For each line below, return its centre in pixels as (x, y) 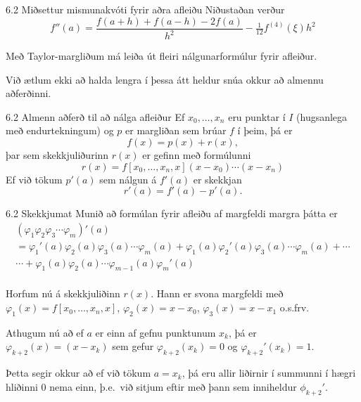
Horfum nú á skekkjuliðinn (63, 293)
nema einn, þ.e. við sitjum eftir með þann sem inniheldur (173, 386)
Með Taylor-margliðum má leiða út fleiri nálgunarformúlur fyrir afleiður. (161, 56)
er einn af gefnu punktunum (156, 332)
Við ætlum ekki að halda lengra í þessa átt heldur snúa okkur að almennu (165, 79)
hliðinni (22, 386)
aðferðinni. (28, 93)
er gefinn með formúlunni (197, 154)
